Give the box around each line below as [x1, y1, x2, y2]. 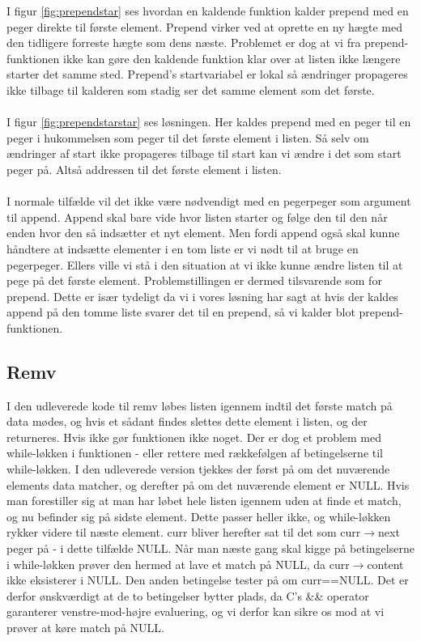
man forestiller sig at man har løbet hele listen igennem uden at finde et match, [6, 492, 402, 509]
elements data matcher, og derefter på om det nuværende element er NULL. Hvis [6, 476, 410, 493]
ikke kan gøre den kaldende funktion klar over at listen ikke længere [63, 49, 401, 66]
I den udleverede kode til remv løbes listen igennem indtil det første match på [6, 397, 393, 414]
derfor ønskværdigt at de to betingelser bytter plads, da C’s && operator [6, 587, 369, 604]
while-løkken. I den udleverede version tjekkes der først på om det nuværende [6, 461, 390, 478]
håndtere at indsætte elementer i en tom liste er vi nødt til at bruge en [6, 240, 359, 257]
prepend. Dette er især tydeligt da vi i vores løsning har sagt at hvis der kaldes [6, 287, 398, 304]
